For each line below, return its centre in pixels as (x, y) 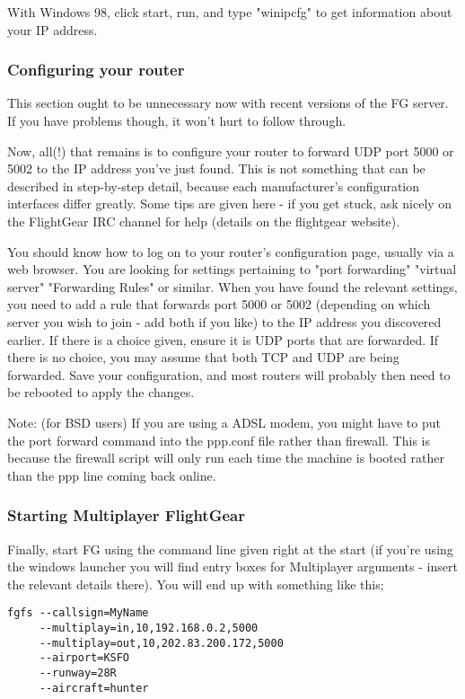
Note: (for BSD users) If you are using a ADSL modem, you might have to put (224, 422)
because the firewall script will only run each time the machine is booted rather (226, 458)
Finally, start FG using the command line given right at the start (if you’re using (230, 549)
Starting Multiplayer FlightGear (126, 515)
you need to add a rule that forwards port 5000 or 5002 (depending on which (219, 304)
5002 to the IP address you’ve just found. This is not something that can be (216, 168)
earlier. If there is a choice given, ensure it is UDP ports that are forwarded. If (223, 339)
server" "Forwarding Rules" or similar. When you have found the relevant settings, (232, 286)
